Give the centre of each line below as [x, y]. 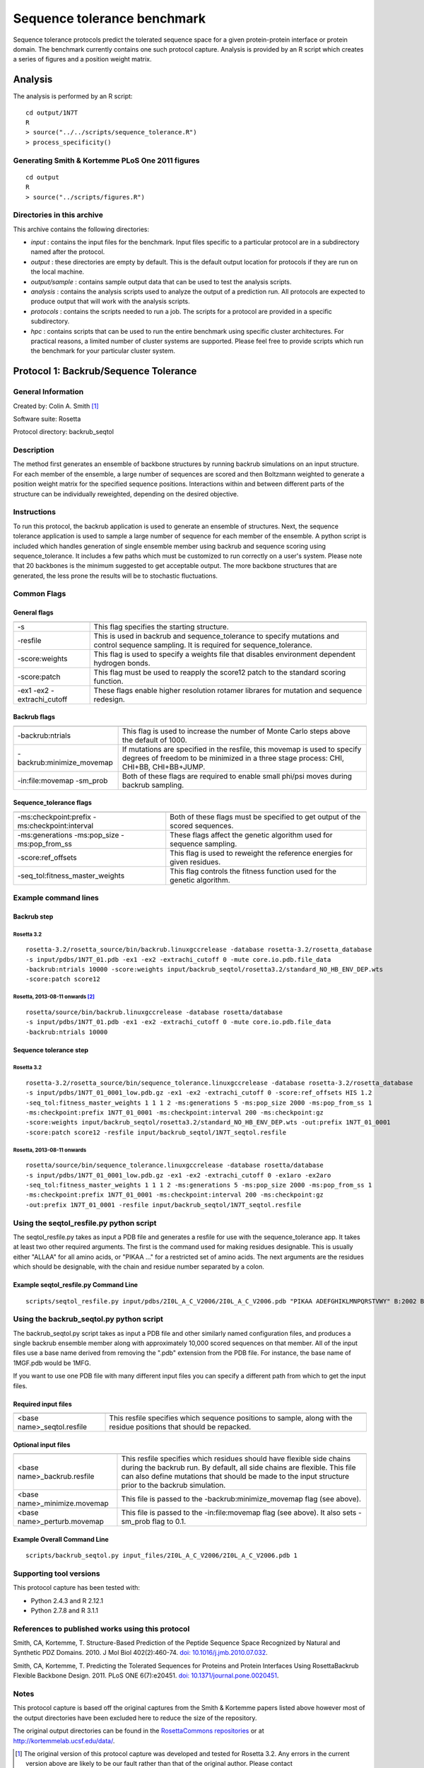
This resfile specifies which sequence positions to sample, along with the [231, 1418]
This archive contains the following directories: [81, 229]
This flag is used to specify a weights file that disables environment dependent [225, 654]
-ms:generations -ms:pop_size [68, 834]
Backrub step [33, 917]
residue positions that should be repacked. [180, 1426]
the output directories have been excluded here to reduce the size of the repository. [135, 1718]
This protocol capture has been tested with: [77, 1588]
